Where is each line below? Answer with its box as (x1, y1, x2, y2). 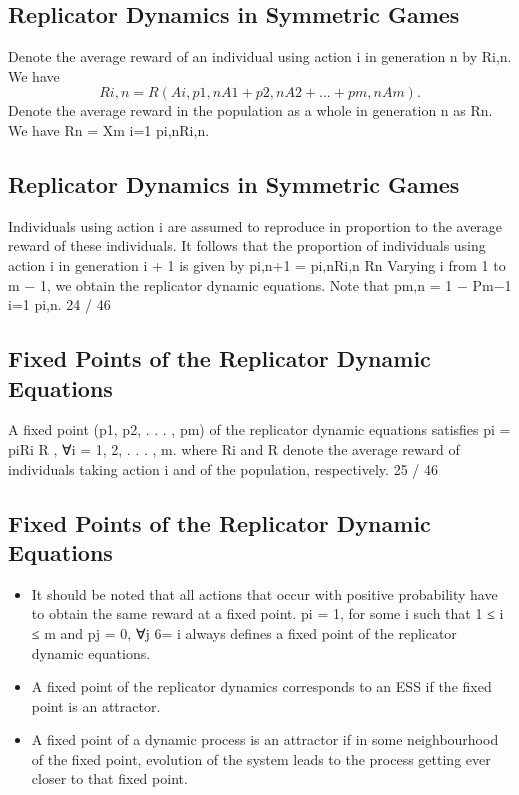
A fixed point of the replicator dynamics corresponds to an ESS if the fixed (31, 676, 492, 697)
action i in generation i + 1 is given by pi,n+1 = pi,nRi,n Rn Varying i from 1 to (8, 254, 506, 275)
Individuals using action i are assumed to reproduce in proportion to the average (8, 215, 503, 236)
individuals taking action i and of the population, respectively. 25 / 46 (8, 458, 438, 479)
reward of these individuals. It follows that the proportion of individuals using (8, 235, 486, 256)
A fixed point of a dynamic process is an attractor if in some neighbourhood (31, 729, 499, 750)
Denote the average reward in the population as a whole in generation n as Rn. (8, 100, 493, 121)
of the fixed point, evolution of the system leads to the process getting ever (31, 748, 491, 769)
